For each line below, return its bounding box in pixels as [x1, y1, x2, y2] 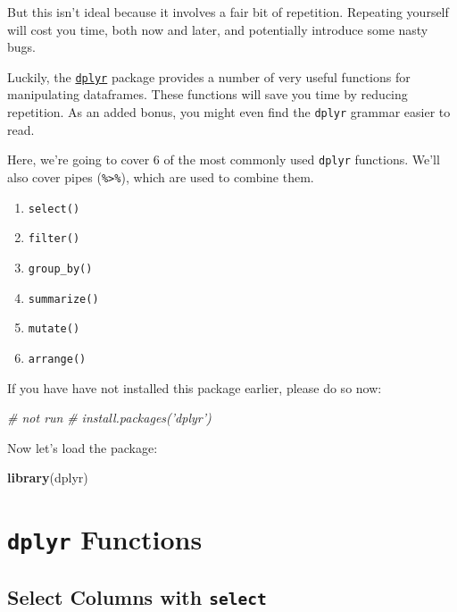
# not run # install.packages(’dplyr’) [7, 408, 212, 427]
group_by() [28, 262, 93, 275]
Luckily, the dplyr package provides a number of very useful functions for [7, 67, 411, 86]
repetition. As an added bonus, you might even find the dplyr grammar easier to [7, 103, 451, 122]
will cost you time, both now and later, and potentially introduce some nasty [7, 20, 428, 38]
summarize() [28, 292, 99, 306]
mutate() [28, 323, 80, 336]
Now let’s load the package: [7, 438, 158, 457]
